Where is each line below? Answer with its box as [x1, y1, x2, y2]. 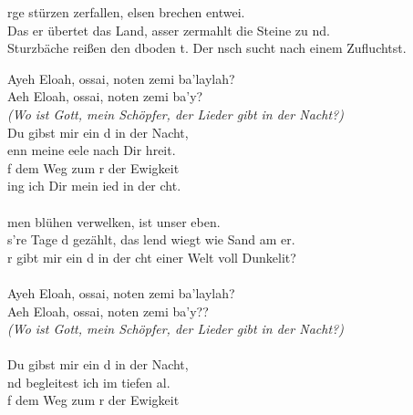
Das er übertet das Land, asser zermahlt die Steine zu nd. [7, 20, 330, 39]
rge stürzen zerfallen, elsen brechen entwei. [7, 3, 245, 21]
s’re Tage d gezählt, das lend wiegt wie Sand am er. [7, 230, 295, 249]
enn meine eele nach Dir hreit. [7, 140, 176, 160]
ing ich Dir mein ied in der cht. [7, 176, 181, 195]
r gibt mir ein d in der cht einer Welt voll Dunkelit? [7, 247, 296, 266]
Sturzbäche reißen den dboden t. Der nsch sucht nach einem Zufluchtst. [7, 38, 407, 57]
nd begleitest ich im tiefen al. [7, 372, 170, 391]
